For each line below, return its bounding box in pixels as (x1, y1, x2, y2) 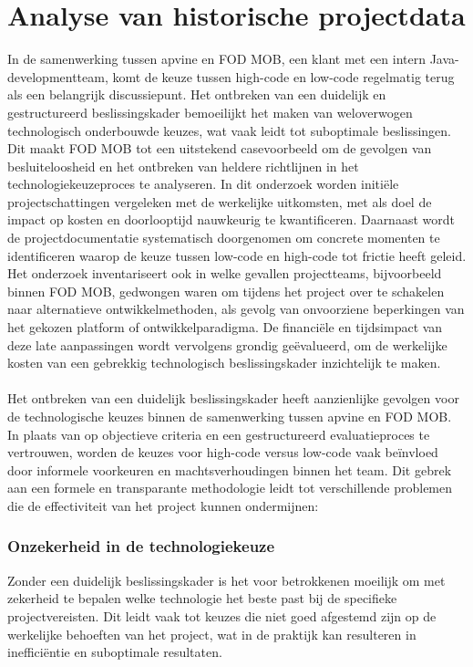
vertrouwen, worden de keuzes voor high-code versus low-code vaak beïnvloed (7, 443, 438, 462)
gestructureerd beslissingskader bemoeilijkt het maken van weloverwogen (7, 102, 413, 121)
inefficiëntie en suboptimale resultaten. (7, 642, 222, 662)
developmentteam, (7, 67, 108, 86)
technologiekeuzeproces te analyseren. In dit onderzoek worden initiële (7, 174, 399, 193)
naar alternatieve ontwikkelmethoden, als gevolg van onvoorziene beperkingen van (7, 299, 465, 318)
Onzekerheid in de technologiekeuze (7, 535, 275, 558)
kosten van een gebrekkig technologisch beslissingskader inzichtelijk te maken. (7, 353, 441, 372)
